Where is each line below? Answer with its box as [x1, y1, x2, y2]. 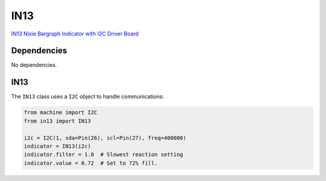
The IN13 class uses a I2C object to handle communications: [11, 93, 164, 100]
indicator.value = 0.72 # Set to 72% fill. [24, 159, 158, 167]
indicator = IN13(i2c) [24, 143, 91, 150]
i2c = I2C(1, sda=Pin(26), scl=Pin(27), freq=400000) [24, 134, 187, 141]
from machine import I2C [24, 109, 98, 116]
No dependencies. [11, 61, 57, 69]
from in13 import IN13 [24, 117, 91, 124]
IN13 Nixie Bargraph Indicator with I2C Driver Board [11, 30, 139, 37]
